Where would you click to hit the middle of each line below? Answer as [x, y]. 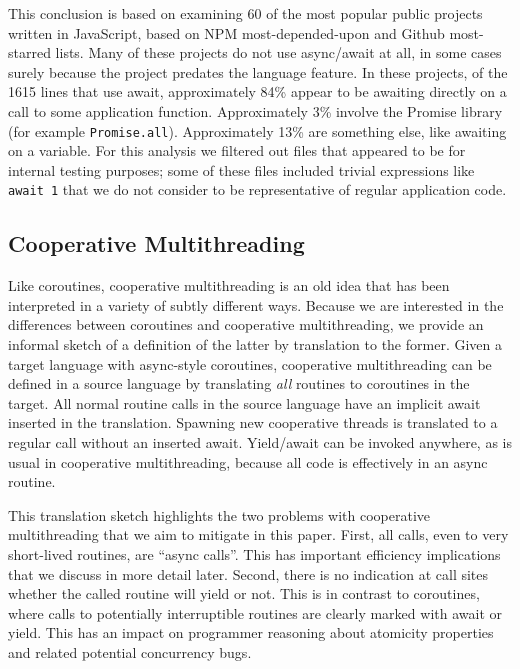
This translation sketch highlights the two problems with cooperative [219, 514]
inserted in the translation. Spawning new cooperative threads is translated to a [253, 422]
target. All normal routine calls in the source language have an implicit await [244, 402]
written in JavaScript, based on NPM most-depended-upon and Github [226, 32]
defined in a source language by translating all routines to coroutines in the [239, 383]
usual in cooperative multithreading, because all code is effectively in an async [248, 461]
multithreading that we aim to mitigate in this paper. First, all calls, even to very [258, 534]
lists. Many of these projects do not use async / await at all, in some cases [278, 52]
